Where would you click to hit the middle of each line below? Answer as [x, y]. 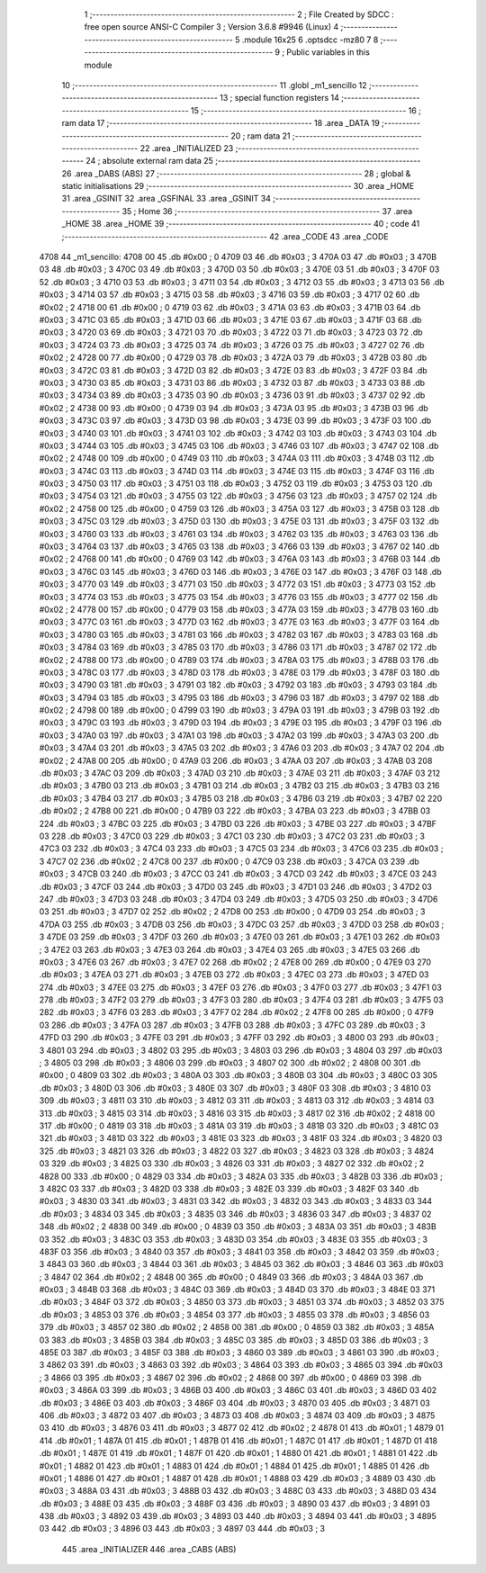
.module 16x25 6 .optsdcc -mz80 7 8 [310, 40]
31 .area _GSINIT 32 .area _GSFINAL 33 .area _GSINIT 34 [166, 199]
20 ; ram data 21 [261, 136]
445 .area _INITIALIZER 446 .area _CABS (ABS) [149, 1549]
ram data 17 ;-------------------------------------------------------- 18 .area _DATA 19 [220, 123]
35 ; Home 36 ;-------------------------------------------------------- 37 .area [267, 211]
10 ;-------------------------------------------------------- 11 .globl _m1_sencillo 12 [215, 85]
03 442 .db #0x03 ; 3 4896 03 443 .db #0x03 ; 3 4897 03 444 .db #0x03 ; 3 [182, 1529]
